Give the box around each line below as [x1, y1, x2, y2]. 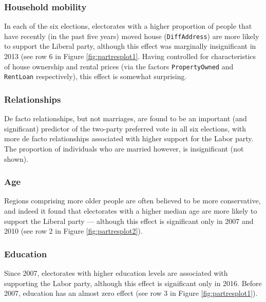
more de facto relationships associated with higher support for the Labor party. [4, 133, 254, 144]
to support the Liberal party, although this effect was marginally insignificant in [4, 41, 256, 51]
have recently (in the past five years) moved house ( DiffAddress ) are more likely [4, 30, 259, 41]
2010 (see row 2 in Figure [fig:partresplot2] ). [4, 225, 143, 236]
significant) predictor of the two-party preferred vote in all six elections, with [4, 123, 246, 134]
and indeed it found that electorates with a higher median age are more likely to [4, 205, 257, 216]
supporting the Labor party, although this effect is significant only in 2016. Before [4, 277, 262, 288]
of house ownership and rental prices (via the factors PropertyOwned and [4, 61, 234, 71]
